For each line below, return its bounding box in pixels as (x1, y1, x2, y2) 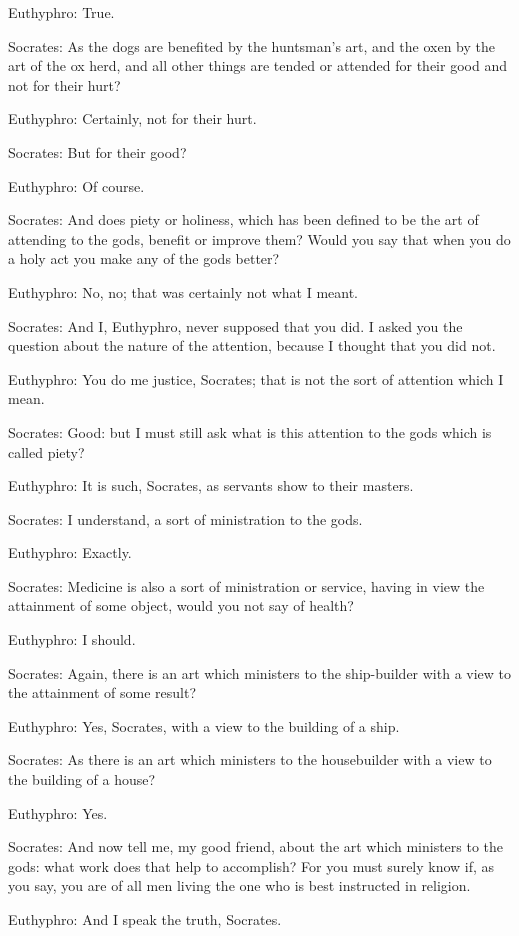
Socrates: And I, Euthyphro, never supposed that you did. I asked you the (8, 315, 463, 336)
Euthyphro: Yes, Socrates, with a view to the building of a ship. (8, 715, 400, 736)
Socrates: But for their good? (8, 141, 187, 162)
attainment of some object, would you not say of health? (8, 595, 354, 616)
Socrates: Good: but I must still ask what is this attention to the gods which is (8, 421, 492, 442)
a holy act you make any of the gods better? (8, 248, 280, 269)
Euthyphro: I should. (8, 629, 136, 650)
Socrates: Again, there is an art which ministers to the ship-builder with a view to (8, 662, 512, 683)
